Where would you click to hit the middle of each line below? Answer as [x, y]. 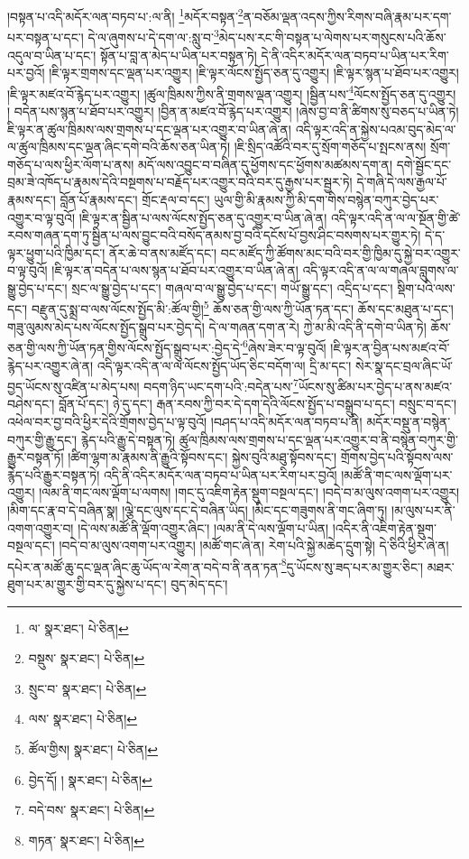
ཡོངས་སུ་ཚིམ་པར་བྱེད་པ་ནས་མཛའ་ [375, 386]
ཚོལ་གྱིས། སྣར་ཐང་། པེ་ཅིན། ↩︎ [93, 748]
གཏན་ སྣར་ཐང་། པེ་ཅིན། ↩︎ [86, 840]
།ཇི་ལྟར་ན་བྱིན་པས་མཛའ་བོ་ [390, 347]
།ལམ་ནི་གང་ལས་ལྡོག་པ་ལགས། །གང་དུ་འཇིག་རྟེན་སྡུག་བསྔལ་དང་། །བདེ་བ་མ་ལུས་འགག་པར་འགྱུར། [249, 492]
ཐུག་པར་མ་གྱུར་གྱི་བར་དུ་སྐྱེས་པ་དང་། [87, 584]
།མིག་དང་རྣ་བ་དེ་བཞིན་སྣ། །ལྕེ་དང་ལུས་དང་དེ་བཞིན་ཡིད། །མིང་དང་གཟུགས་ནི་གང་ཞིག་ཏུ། [198, 509]
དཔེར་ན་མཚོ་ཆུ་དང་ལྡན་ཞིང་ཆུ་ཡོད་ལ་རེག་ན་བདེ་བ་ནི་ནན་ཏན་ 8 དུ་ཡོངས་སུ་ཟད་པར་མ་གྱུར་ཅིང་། [216, 565]
